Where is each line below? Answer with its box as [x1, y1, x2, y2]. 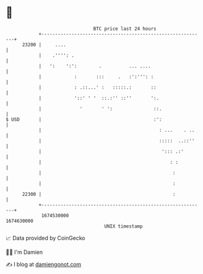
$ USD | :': [6, 116, 163, 123]
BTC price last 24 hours [93, 26, 157, 32]
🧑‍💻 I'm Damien [6, 248, 43, 256]
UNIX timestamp [104, 223, 143, 229]
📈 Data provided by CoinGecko [6, 234, 86, 242]
